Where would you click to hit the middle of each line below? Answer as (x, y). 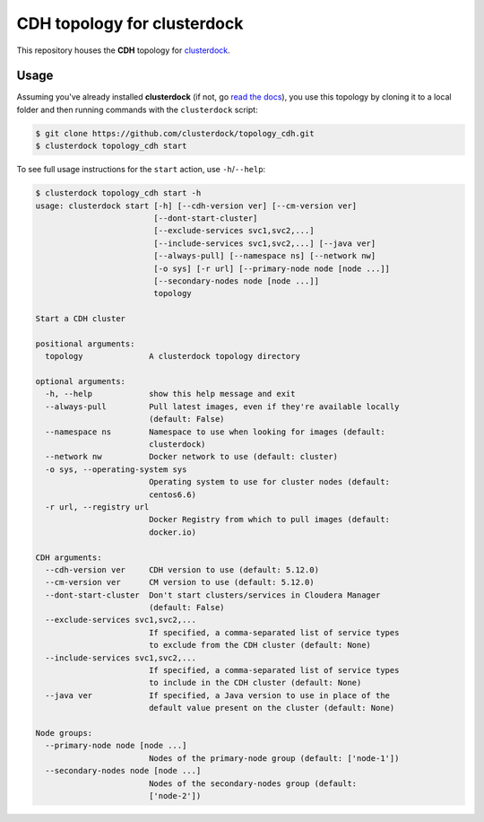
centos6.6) (173, 494)
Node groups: (64, 733)
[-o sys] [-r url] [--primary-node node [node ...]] (272, 268)
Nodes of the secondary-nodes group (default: (253, 783)
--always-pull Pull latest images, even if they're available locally (222, 407)
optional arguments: (80, 382)
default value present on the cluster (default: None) (272, 708)
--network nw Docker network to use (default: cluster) (192, 457)
